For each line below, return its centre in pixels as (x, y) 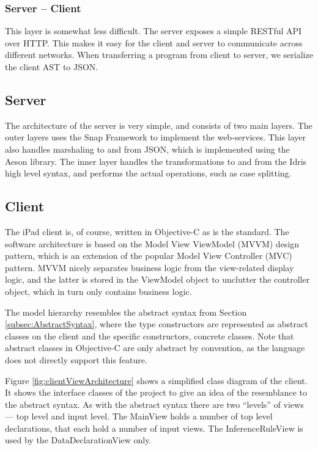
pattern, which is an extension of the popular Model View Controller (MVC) (149, 256)
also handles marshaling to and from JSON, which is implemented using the (147, 149)
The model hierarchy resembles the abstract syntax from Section (126, 312)
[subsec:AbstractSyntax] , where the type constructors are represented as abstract (157, 324)
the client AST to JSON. (52, 67)
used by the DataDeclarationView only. (78, 440)
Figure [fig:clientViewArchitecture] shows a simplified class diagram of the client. (156, 380)
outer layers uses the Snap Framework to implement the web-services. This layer (155, 137)
